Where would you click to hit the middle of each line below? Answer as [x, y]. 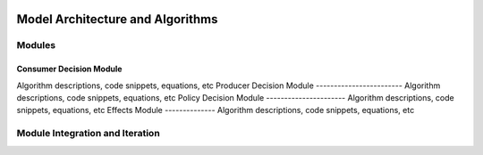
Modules [36, 45]
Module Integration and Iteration [88, 134]
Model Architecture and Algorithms [117, 19]
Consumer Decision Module [69, 69]
